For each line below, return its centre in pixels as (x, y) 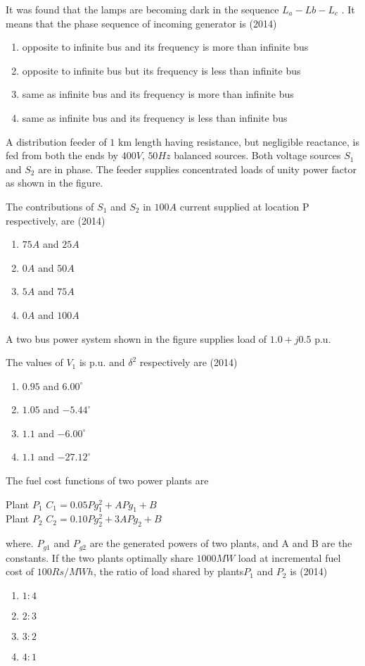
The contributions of (50, 206)
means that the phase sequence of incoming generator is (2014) (141, 23)
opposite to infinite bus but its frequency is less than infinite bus (161, 70)
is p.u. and (102, 362)
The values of (34, 362)
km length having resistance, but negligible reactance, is (239, 141)
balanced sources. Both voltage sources (257, 155)
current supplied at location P (244, 206)
